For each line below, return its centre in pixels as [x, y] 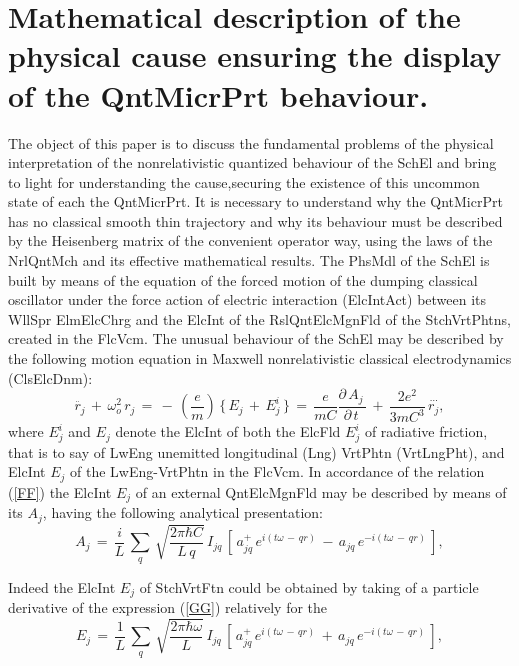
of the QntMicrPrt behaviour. [218, 94]
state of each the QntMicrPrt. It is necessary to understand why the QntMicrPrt [255, 201]
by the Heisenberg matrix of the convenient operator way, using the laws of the [250, 240]
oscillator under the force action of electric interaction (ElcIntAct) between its [247, 299]
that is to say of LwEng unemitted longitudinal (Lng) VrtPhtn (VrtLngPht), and [256, 451]
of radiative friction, [426, 431]
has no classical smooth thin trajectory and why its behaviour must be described [255, 220]
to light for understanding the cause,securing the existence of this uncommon [244, 181]
